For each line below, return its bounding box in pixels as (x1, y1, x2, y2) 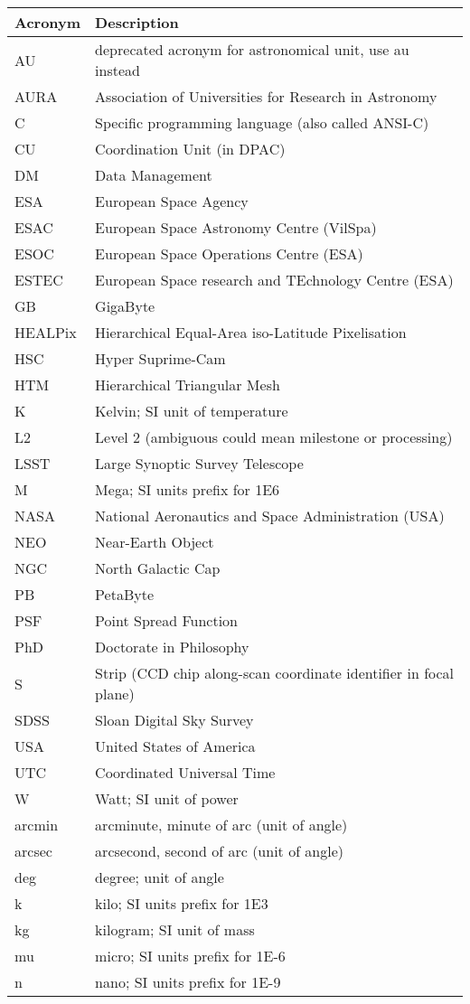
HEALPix (14, 322, 77, 342)
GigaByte (95, 296, 155, 316)
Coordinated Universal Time (95, 762, 276, 783)
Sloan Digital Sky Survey (95, 709, 254, 730)
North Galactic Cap (95, 558, 221, 578)
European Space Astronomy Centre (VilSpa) (95, 217, 377, 238)
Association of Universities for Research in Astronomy (95, 86, 437, 107)
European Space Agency (95, 191, 249, 211)
